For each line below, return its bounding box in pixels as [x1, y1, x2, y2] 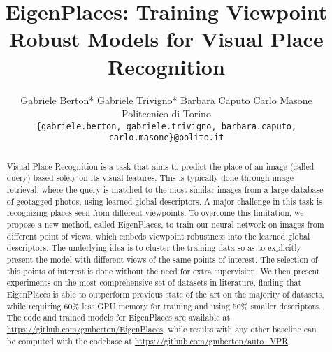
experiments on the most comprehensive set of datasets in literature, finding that [6, 277, 302, 288]
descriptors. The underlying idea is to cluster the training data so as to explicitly [6, 242, 301, 254]
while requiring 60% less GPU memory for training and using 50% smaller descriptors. [6, 300, 322, 311]
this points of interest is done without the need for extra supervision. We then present [6, 265, 320, 277]
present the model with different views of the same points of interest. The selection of [6, 254, 318, 265]
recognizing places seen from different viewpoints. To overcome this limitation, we [6, 207, 304, 219]
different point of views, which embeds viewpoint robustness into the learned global [6, 230, 310, 242]
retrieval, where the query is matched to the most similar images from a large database [6, 184, 324, 196]
